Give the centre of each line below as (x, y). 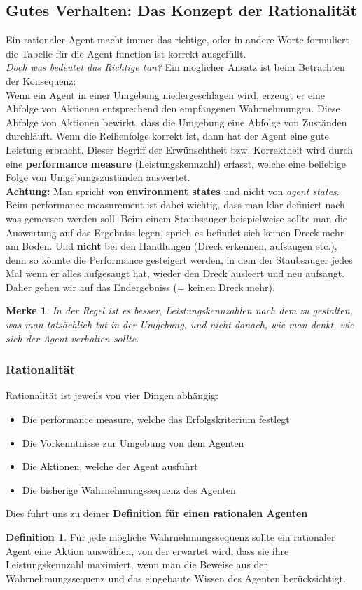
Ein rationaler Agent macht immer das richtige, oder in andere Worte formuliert (178, 40)
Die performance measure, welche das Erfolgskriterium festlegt (156, 419)
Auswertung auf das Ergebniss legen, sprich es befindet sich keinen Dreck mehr (175, 232)
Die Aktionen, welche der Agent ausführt (110, 466)
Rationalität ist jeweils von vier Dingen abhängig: (112, 395)
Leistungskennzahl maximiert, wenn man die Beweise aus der (137, 564)
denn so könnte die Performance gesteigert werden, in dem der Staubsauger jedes (179, 259)
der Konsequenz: (41, 80)
